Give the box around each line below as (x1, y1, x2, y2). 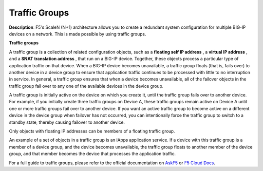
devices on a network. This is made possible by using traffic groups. (9, 31, 146, 37)
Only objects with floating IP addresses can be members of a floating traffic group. (9, 128, 175, 134)
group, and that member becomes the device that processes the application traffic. (9, 151, 176, 157)
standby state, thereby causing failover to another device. (9, 119, 125, 125)
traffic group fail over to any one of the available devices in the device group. (9, 83, 164, 89)
